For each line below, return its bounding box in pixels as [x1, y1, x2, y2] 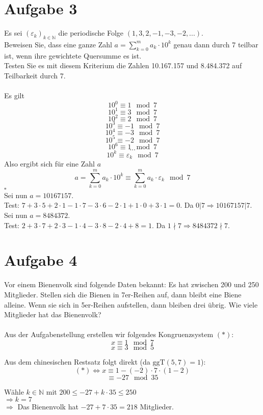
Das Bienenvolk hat [17, 401, 78, 412]
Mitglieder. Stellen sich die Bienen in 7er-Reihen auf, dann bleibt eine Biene [4, 289, 242, 299]
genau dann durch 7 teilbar [173, 39, 258, 49]
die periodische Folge [58, 27, 124, 38]
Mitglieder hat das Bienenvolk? [4, 309, 101, 320]
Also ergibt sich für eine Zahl [4, 158, 95, 169]
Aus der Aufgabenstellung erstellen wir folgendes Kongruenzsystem [4, 329, 214, 340]
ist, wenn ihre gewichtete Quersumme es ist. [4, 50, 142, 61]
